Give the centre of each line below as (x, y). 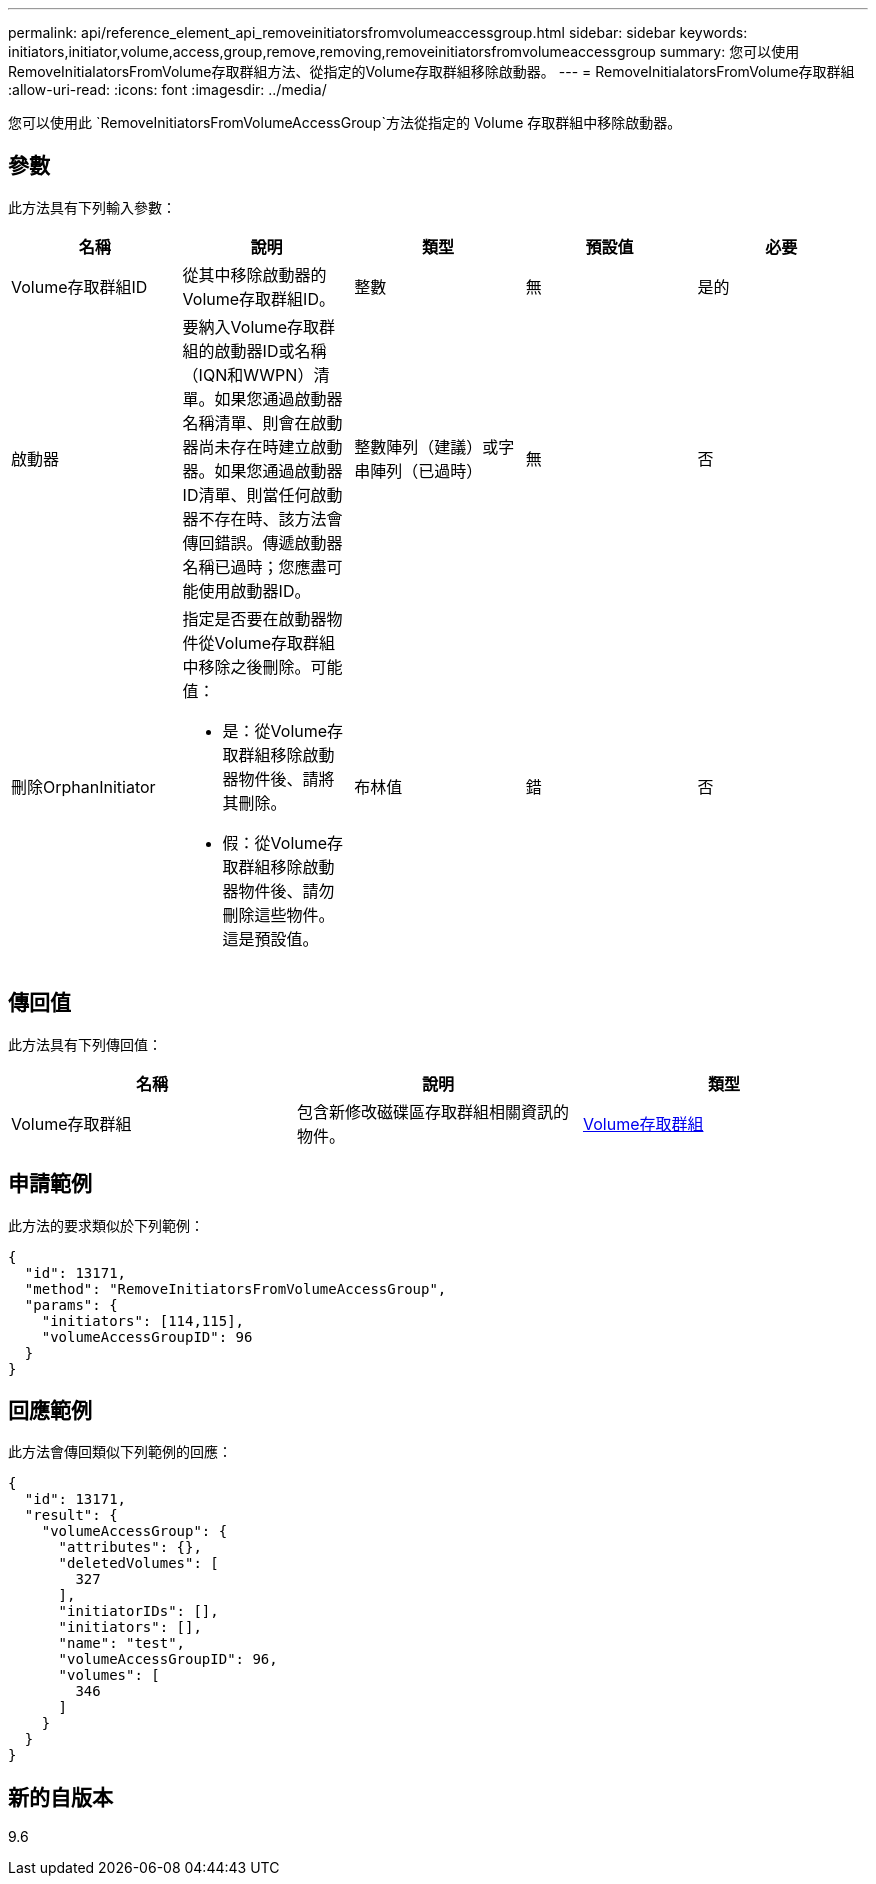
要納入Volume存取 (251, 326)
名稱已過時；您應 (246, 566)
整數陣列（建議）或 (426, 446)
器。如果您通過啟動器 (262, 470)
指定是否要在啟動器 (254, 618)
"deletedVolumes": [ (138, 1563)
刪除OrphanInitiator (83, 786)
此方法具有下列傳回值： (85, 1044)
